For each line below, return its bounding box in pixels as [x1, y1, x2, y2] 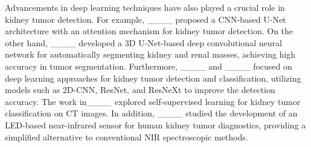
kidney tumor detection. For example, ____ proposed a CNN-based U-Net [5, 13, 286, 25]
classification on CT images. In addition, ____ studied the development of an [5, 107, 298, 119]
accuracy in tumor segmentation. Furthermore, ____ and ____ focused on [5, 59, 292, 72]
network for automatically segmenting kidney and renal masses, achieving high [5, 48, 296, 61]
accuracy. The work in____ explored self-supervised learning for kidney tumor [5, 95, 301, 107]
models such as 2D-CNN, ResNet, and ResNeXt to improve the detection [5, 83, 275, 96]
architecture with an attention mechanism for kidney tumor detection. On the [5, 25, 293, 37]
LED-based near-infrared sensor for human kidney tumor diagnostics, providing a [5, 118, 306, 131]
